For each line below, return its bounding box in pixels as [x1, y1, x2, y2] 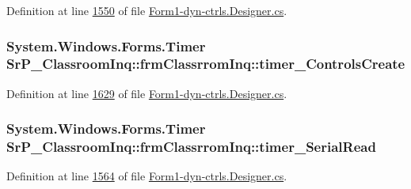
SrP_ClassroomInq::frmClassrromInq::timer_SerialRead [6, 137, 376, 157]
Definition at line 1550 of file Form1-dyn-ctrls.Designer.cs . [6, 2, 287, 18]
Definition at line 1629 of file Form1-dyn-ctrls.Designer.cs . [6, 85, 287, 101]
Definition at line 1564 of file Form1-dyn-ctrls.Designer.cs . [6, 168, 287, 184]
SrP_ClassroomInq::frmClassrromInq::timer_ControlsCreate [6, 54, 405, 74]
